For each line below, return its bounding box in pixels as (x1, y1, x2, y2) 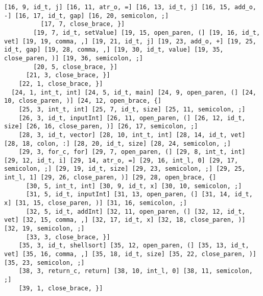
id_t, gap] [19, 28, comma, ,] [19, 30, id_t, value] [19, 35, (4, 46, 224, 54)
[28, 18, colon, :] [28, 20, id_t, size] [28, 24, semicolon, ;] (4, 140, 231, 147)
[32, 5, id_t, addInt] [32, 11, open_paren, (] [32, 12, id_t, (26, 208, 246, 215)
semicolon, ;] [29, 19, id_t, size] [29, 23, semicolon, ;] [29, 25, (4, 165, 246, 173)
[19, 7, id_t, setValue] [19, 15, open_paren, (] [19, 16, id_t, (33, 29, 260, 36)
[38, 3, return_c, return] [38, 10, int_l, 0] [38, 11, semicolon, (18, 267, 253, 275)
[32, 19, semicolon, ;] (4, 225, 85, 233)
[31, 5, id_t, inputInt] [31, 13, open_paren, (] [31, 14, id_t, (26, 191, 253, 198)
